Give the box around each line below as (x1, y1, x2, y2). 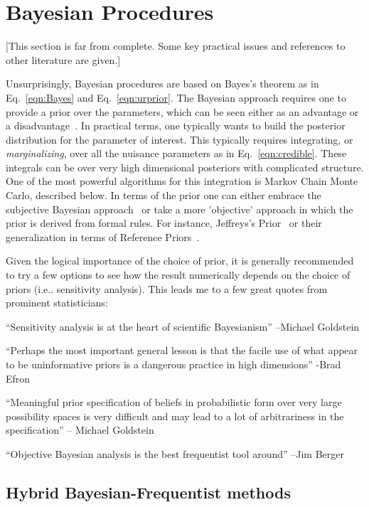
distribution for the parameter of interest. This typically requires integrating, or (6, 132, 353, 146)
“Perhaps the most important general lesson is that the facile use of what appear (6, 343, 358, 358)
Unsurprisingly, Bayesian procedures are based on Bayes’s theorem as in (6, 76, 319, 91)
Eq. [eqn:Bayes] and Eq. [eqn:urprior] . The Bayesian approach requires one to (6, 90, 346, 105)
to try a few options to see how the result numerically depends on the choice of (6, 267, 351, 282)
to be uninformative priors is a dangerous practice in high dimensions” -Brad (6, 357, 341, 371)
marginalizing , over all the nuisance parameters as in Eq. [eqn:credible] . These (6, 146, 347, 161)
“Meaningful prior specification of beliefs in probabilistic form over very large (6, 395, 342, 410)
